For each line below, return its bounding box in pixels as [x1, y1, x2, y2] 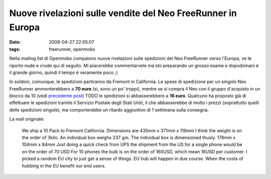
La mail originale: [9, 116, 45, 122]
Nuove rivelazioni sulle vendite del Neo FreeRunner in [9, 8, 237, 19]
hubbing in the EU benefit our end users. [22, 162, 106, 168]
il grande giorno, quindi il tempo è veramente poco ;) [9, 69, 118, 75]
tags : [9, 46, 21, 52]
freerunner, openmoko [49, 46, 95, 52]
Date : [9, 39, 21, 45]
